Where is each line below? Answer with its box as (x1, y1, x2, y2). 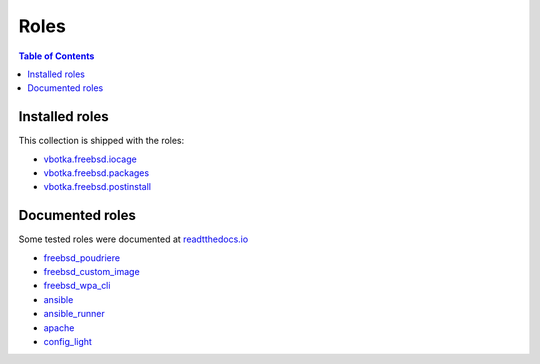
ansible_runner (43, 308, 105, 320)
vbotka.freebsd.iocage (43, 153, 137, 165)
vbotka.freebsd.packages (43, 167, 150, 179)
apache (43, 321, 75, 334)
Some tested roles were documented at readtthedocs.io (18, 233, 249, 245)
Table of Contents (18, 50, 95, 62)
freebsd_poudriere (43, 251, 120, 264)
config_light (43, 336, 92, 348)
